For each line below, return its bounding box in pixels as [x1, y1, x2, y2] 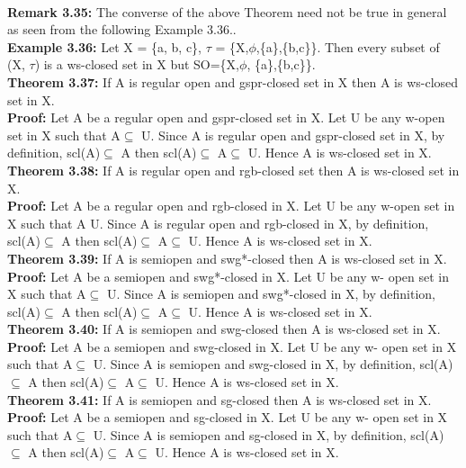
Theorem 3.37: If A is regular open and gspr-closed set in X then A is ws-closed [7, 72, 459, 91]
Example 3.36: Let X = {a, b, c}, [7, 37, 202, 56]
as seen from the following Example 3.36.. [7, 20, 237, 39]
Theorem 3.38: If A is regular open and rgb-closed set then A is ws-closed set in [7, 160, 460, 179]
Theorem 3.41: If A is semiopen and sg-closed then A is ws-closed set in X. [7, 390, 432, 409]
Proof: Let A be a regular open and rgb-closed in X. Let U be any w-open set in [7, 196, 455, 215]
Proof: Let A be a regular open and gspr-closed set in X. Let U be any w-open [7, 108, 445, 127]
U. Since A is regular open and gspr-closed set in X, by [141, 125, 445, 144]
